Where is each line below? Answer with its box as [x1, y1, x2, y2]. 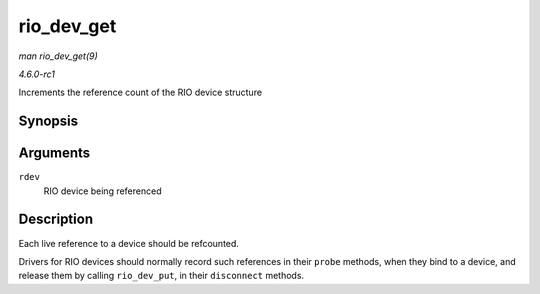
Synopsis [18, 113, 79, 130]
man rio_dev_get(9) [18, 50, 99, 62]
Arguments [18, 145, 91, 162]
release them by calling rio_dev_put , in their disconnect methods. [18, 270, 305, 282]
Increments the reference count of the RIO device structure [18, 86, 263, 99]
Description [18, 211, 94, 228]
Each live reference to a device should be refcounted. [18, 237, 240, 249]
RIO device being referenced [43, 185, 162, 197]
